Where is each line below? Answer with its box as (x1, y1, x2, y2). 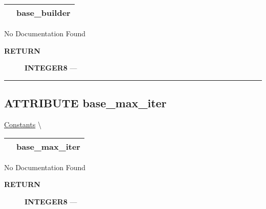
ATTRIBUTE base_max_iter (4, 95, 167, 111)
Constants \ (4, 119, 41, 129)
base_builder (16, 7, 71, 18)
